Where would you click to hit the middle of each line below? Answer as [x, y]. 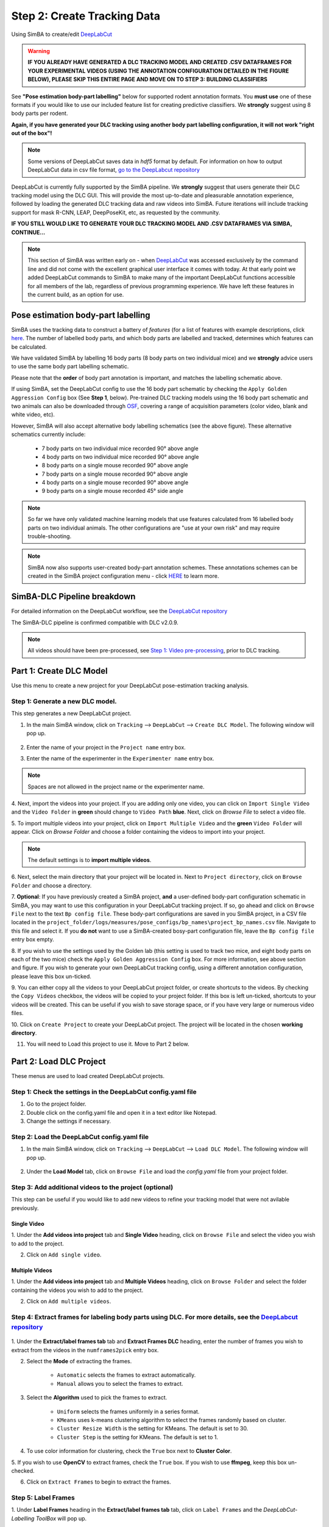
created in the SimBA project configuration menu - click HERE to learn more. [123, 576]
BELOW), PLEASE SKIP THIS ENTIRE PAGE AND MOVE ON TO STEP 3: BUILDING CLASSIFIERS [148, 79]
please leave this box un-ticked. [51, 976]
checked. [23, 1471]
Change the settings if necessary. [69, 1121]
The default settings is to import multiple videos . [90, 860]
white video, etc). [33, 415]
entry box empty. [33, 939]
